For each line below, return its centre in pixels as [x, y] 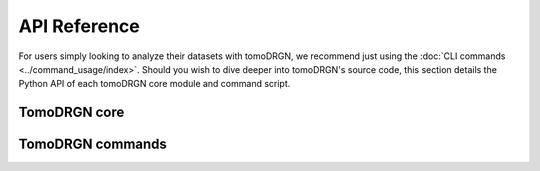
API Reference [79, 26]
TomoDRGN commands [92, 144]
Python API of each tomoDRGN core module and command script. [154, 84]
